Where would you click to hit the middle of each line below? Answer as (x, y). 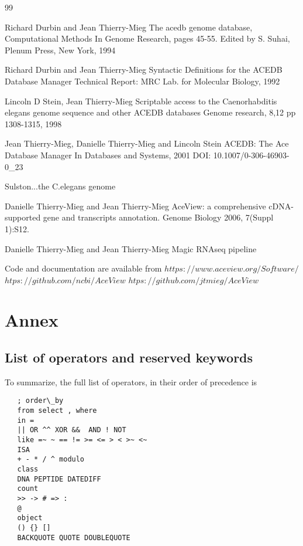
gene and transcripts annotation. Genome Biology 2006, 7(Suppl (158, 217)
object (30, 518)
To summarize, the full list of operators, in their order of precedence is (131, 381)
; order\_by (40, 401)
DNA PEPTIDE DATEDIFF (59, 479)
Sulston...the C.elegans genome (60, 186)
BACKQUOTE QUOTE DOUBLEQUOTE (74, 537)
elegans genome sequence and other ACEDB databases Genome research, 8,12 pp (150, 112)
